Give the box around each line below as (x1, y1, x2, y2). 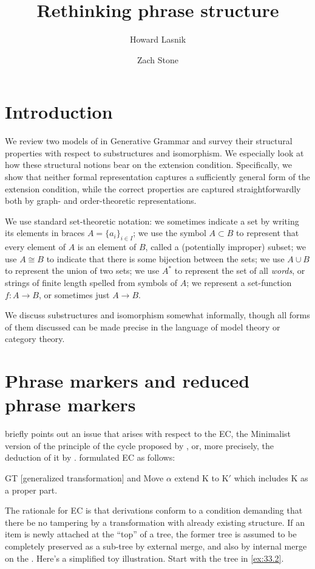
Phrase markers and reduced (5, 368, 250, 393)
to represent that (236, 226, 299, 239)
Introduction (5, 99, 113, 124)
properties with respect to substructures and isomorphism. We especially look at (5, 146, 304, 159)
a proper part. (5, 483, 58, 496)
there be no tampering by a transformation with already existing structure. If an (5, 515, 305, 528)
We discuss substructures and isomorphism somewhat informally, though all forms (5, 309, 310, 321)
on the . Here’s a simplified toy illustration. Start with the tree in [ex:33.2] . (5, 551, 284, 564)
